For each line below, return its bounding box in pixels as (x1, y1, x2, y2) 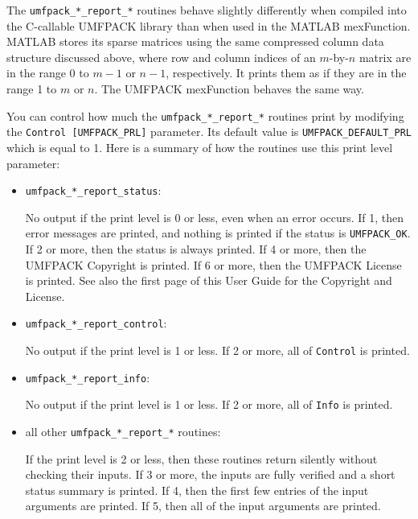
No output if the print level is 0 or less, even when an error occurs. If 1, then (25, 208, 404, 225)
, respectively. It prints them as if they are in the (166, 64, 407, 81)
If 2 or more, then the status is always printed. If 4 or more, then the (25, 241, 367, 257)
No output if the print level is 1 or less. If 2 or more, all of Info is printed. (25, 396, 393, 413)
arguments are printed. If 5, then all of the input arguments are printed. (25, 497, 381, 514)
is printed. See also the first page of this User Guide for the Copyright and (25, 272, 392, 289)
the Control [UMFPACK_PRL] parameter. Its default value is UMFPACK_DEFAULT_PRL (6, 123, 412, 140)
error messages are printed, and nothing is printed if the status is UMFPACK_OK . (25, 224, 411, 241)
